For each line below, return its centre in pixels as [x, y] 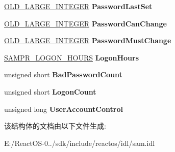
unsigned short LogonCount [50, 91]
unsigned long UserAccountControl [64, 109]
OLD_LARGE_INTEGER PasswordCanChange [85, 23]
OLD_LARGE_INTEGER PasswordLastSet [78, 6]
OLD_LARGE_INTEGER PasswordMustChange [88, 40]
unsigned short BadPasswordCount [63, 74]
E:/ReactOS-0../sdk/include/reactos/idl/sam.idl [80, 143]
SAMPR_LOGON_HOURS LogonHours [72, 57]
